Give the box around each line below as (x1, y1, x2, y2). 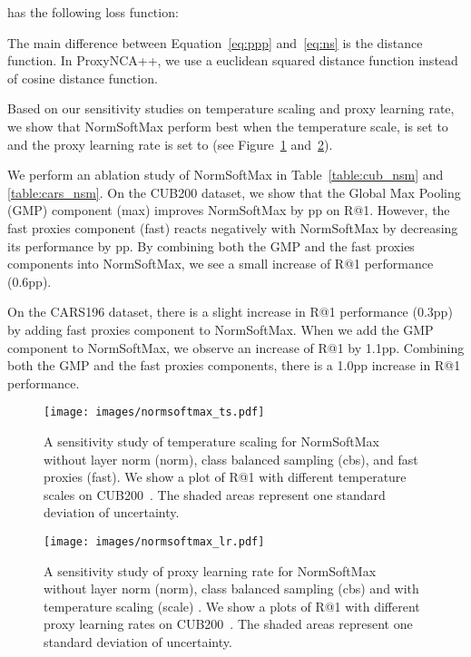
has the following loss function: (7, 3, 179, 21)
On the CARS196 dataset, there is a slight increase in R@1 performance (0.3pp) (7, 302, 453, 321)
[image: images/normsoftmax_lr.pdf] (44, 534, 265, 548)
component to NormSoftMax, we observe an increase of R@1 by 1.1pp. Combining (7, 338, 465, 357)
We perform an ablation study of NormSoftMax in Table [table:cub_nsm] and (7, 165, 444, 184)
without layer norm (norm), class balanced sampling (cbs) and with (44, 579, 419, 598)
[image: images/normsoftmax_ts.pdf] (44, 406, 265, 419)
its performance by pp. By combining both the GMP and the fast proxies (7, 236, 415, 255)
